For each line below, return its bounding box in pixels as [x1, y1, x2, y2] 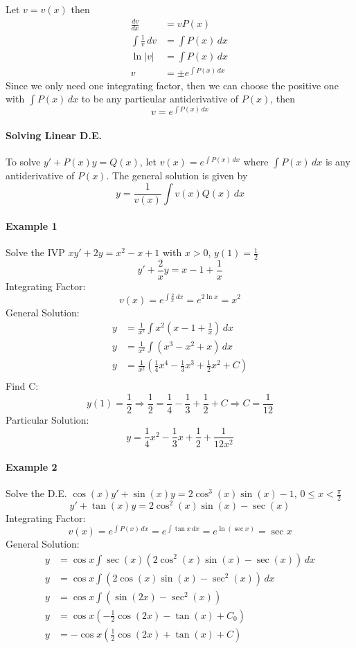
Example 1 [6, 218, 57, 233]
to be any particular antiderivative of [81, 91, 239, 106]
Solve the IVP [6, 245, 65, 260]
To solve [6, 154, 41, 169]
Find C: [6, 379, 39, 393]
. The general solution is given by [106, 168, 248, 183]
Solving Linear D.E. [6, 127, 102, 142]
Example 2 [6, 460, 57, 474]
